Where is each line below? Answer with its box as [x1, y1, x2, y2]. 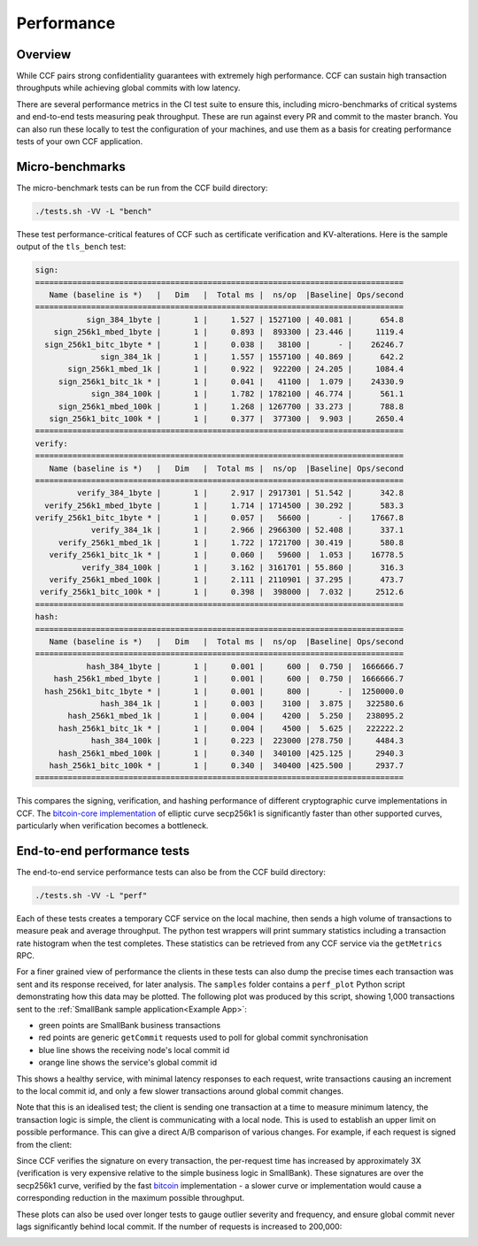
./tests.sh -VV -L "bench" [35, 206, 152, 216]
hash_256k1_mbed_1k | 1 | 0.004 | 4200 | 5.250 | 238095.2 [67, 711, 405, 721]
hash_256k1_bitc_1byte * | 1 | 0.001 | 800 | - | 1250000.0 [44, 686, 405, 696]
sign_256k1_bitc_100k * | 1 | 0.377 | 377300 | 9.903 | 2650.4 [49, 413, 405, 424]
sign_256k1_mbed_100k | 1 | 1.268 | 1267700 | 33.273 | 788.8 [58, 401, 405, 411]
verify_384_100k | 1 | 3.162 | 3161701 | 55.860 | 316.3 [81, 562, 405, 573]
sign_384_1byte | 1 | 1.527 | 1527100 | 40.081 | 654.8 [86, 314, 405, 325]
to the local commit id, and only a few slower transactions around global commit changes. [16, 1086, 344, 1096]
